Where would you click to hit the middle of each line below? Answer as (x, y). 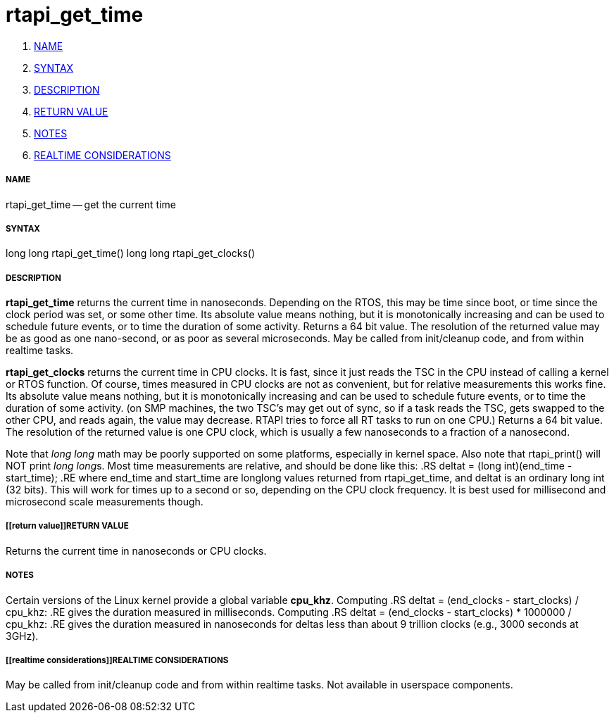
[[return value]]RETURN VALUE (67, 526)
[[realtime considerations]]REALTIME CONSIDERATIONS (117, 661)
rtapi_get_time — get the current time (91, 204)
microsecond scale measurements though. (105, 502)
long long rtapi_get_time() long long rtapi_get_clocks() (131, 253)
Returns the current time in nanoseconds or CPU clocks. (136, 550)
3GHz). (22, 636)
